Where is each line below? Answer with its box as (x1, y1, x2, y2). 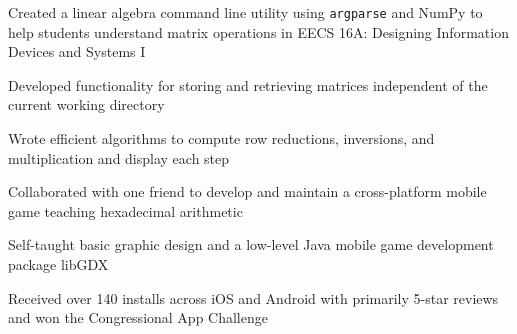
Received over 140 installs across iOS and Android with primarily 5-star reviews (8, 287, 499, 308)
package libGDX (8, 254, 109, 274)
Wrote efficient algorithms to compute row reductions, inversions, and (8, 128, 435, 149)
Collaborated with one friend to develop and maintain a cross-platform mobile (8, 181, 487, 202)
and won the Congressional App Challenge (8, 307, 268, 328)
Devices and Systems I (8, 41, 146, 62)
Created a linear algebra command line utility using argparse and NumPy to (8, 2, 483, 22)
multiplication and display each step (8, 147, 230, 168)
